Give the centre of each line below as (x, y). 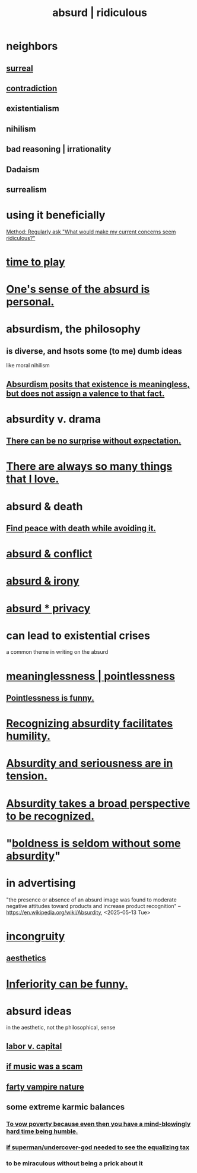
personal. (30, 302)
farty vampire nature (45, 1087)
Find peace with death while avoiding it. (81, 528)
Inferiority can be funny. (67, 984)
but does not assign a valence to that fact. (85, 393)
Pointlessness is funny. (50, 698)
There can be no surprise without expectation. (94, 441)
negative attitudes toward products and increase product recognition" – (93, 906)
